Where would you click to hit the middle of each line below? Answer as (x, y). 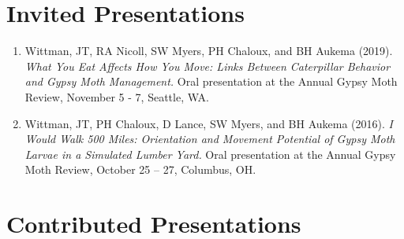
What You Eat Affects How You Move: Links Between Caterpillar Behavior (208, 66)
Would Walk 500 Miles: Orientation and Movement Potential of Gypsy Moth (210, 139)
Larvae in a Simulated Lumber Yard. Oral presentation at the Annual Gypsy (210, 154)
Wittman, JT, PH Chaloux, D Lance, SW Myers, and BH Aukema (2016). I (209, 123)
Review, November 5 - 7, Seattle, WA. (117, 96)
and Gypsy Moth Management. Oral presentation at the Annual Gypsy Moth (211, 81)
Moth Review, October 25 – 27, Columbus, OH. (140, 169)
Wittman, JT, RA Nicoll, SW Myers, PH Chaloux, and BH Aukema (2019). (209, 51)
